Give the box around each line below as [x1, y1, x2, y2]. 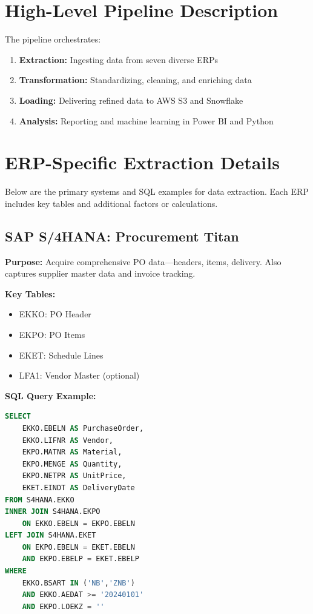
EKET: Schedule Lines [19, 348, 104, 361]
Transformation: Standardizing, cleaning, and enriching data [19, 73, 252, 86]
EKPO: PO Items [19, 328, 85, 340]
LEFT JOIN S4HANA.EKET [5, 531, 96, 540]
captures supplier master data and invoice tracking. [5, 267, 196, 280]
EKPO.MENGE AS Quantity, [22, 459, 122, 468]
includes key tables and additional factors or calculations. [5, 197, 218, 209]
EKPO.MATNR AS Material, [22, 448, 122, 457]
